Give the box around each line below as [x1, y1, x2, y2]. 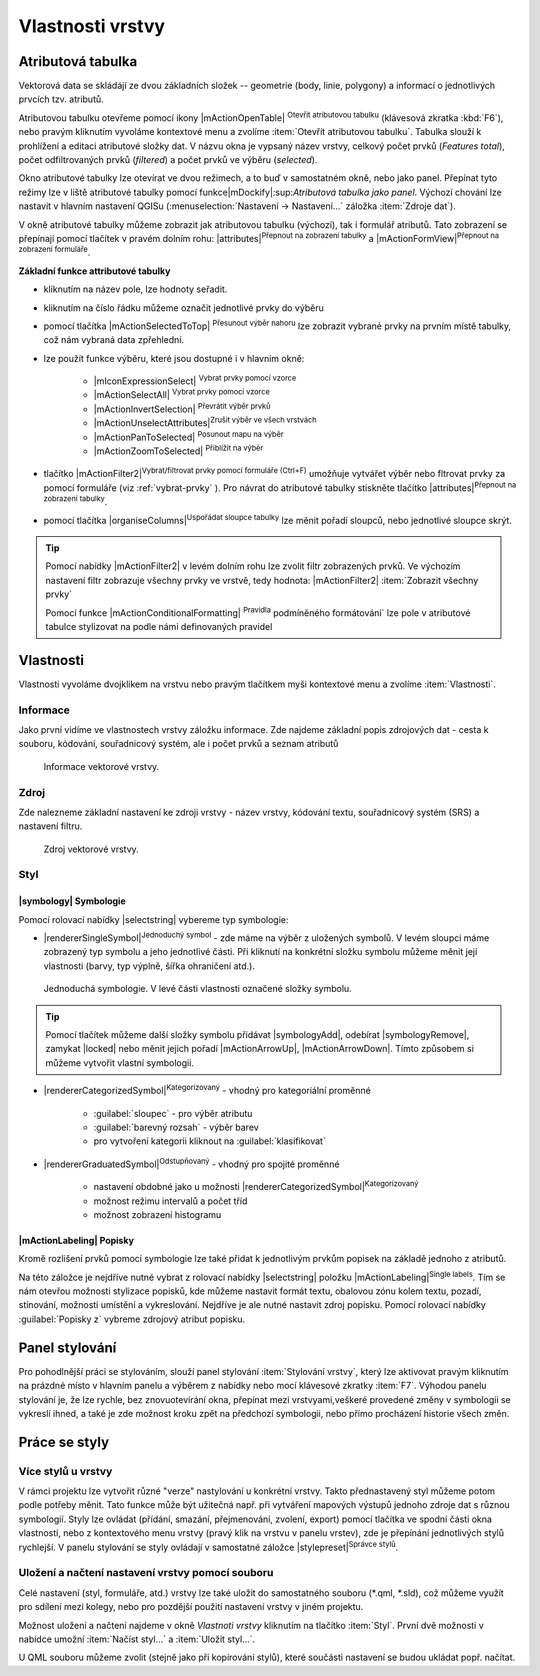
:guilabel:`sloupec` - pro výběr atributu [93, 1107, 253, 1119]
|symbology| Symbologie [18, 895, 127, 907]
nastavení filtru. [18, 820, 83, 832]
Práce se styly [18, 1433, 110, 1450]
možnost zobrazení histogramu [93, 1208, 222, 1220]
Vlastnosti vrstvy [18, 15, 165, 37]
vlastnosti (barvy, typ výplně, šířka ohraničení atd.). [43, 960, 255, 972]
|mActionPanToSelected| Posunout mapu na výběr [93, 430, 284, 443]
